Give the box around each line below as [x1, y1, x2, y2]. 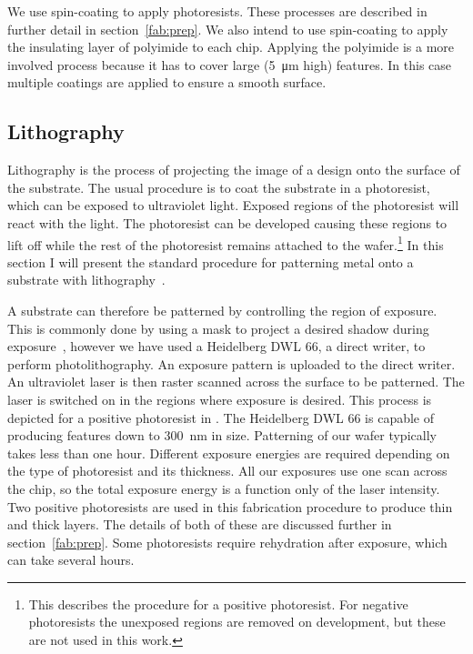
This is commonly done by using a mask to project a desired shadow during [7, 318, 429, 337]
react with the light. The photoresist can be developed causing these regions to [7, 213, 448, 232]
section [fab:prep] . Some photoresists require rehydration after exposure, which [7, 532, 448, 551]
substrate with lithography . [7, 270, 166, 289]
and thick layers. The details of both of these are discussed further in [7, 515, 392, 534]
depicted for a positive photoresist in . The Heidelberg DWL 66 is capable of [7, 407, 435, 427]
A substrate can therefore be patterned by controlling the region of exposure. [7, 300, 438, 319]
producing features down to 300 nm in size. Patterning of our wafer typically [7, 426, 437, 445]
